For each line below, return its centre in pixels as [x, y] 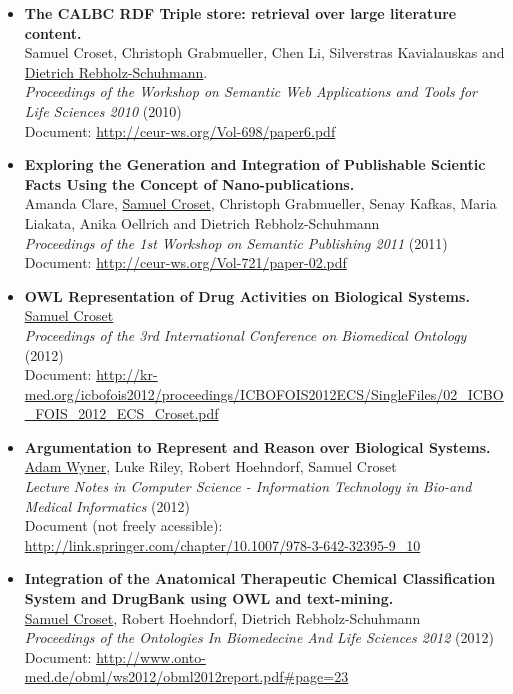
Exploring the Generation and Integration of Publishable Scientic [255, 164]
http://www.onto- [151, 656]
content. [53, 32]
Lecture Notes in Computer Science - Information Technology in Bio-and [248, 486]
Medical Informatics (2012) [107, 505]
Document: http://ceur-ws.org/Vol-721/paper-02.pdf [185, 262]
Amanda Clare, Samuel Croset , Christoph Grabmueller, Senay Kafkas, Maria [260, 203]
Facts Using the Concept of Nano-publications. [189, 183]
